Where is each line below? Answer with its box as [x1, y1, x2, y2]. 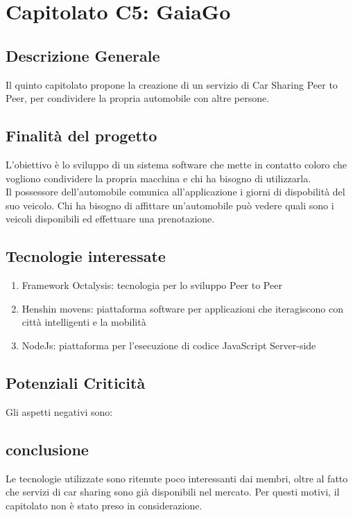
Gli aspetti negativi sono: [6, 404, 113, 419]
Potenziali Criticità [6, 371, 146, 393]
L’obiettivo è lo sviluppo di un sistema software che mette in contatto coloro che [6, 157, 347, 171]
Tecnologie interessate [6, 245, 166, 267]
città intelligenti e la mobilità [21, 315, 146, 329]
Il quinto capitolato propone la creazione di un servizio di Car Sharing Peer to [6, 77, 338, 91]
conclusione [6, 438, 89, 459]
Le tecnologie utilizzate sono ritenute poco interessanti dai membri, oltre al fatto [6, 471, 348, 485]
